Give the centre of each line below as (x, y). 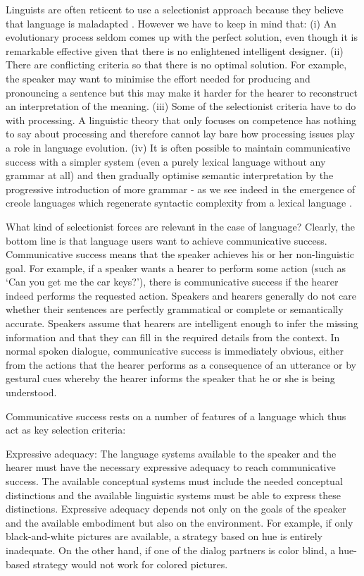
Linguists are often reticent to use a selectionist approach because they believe (175, 9)
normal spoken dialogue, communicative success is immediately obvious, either (175, 351)
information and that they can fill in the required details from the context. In (173, 337)
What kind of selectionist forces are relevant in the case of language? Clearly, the (180, 226)
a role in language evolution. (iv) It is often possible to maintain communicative (178, 147)
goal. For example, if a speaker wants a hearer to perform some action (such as (176, 268)
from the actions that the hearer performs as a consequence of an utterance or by (181, 364)
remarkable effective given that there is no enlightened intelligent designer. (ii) (175, 50)
